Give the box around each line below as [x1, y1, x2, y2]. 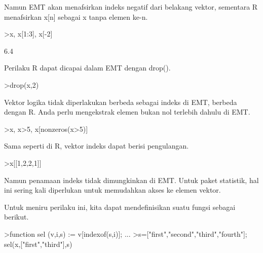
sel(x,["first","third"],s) [4, 238, 72, 249]
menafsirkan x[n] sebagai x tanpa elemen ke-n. [4, 11, 148, 22]
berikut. [4, 211, 29, 222]
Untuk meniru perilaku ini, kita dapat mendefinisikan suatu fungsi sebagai [4, 201, 236, 212]
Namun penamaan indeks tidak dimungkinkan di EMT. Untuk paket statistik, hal [4, 174, 259, 185]
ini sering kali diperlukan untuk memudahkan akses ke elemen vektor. [4, 185, 221, 195]
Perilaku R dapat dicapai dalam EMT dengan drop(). [4, 62, 171, 73]
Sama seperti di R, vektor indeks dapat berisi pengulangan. [4, 140, 189, 151]
